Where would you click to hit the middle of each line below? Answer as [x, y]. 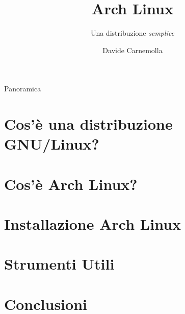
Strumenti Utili [59, 264]
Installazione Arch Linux [93, 224]
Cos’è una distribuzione [88, 124]
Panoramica [23, 89]
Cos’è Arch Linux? [71, 184]
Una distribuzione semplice [133, 33]
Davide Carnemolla [133, 50]
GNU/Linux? [52, 144]
